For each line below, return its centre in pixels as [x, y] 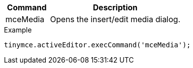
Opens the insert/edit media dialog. [115, 19]
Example [18, 30]
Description [115, 7]
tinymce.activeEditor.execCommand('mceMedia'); [97, 45]
